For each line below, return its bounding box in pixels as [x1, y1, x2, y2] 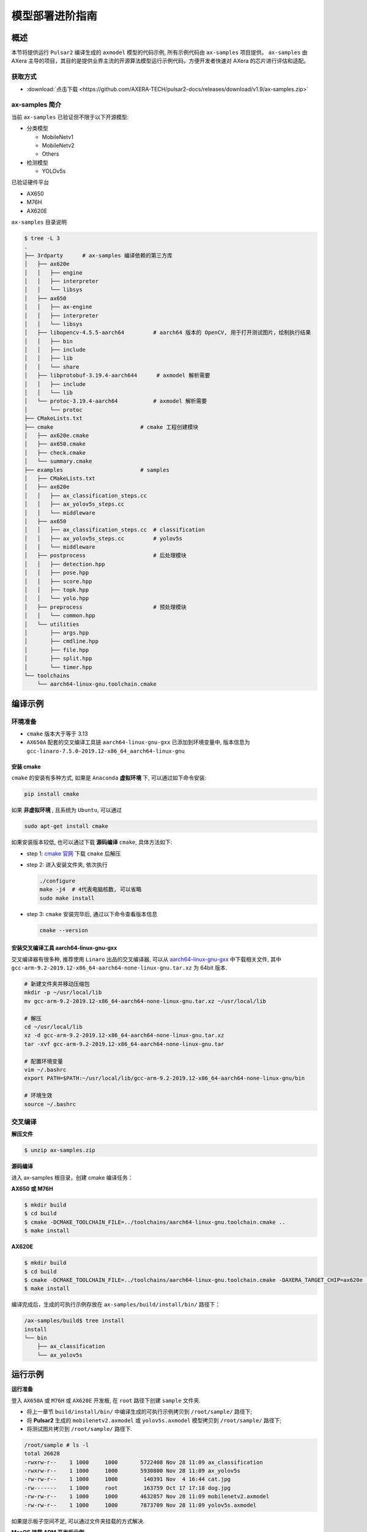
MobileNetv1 [42, 133, 73, 140]
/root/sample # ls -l [24, 1441, 89, 1449]
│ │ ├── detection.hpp [24, 561, 105, 567]
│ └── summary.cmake [24, 458, 92, 465]
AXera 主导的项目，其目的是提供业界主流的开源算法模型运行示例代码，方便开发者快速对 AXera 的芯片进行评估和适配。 [11, 57, 310, 64]
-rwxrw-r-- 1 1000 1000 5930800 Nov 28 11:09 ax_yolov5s [24, 1468, 241, 1474]
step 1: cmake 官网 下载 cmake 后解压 [26, 849, 121, 857]
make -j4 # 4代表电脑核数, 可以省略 [39, 886, 142, 893]
